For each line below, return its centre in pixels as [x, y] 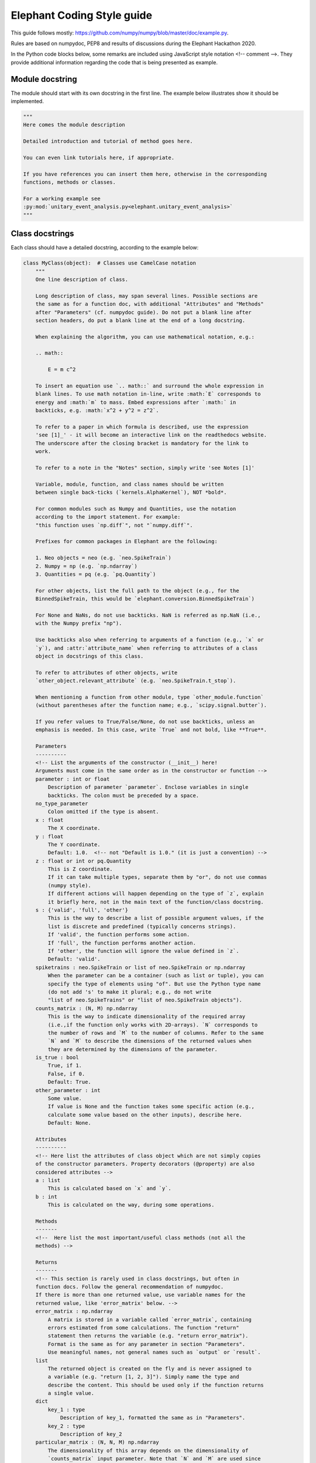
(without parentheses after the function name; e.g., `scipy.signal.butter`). [151, 705]
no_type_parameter [62, 803]
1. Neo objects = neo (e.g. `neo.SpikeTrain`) [104, 558]
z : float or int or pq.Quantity [83, 861]
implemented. [27, 101]
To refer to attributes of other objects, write [107, 672]
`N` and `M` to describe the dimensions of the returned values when [150, 1041]
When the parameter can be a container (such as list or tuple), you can [156, 976]
